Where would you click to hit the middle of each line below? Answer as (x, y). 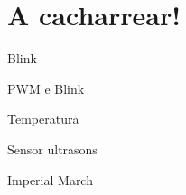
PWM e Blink (46, 88)
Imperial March (50, 179)
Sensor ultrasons (52, 149)
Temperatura (43, 119)
